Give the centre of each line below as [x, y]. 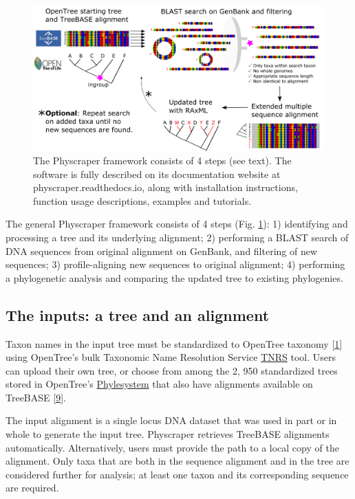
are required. [32, 488]
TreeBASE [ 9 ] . [36, 397]
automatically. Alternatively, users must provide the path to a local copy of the [172, 447]
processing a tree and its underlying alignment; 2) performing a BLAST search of [177, 237]
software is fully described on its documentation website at [157, 174]
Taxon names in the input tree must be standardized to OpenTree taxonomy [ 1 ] [174, 343]
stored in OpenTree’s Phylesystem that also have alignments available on [159, 384]
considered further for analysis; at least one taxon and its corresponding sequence [177, 474]
